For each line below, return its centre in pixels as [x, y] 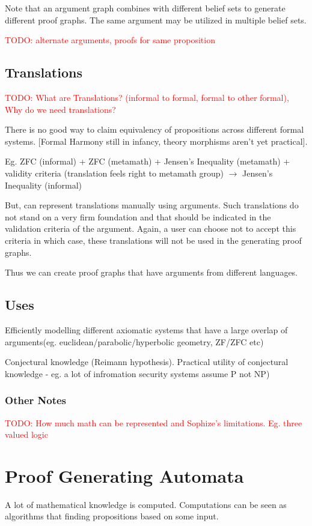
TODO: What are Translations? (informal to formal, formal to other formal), [147, 97]
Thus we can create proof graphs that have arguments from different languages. [151, 272]
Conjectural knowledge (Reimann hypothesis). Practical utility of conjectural [147, 362]
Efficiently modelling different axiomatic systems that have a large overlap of [146, 329]
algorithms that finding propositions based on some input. [112, 516]
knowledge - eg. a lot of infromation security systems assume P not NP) [137, 373]
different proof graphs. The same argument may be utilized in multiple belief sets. [156, 20]
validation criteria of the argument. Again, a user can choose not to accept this [151, 228]
